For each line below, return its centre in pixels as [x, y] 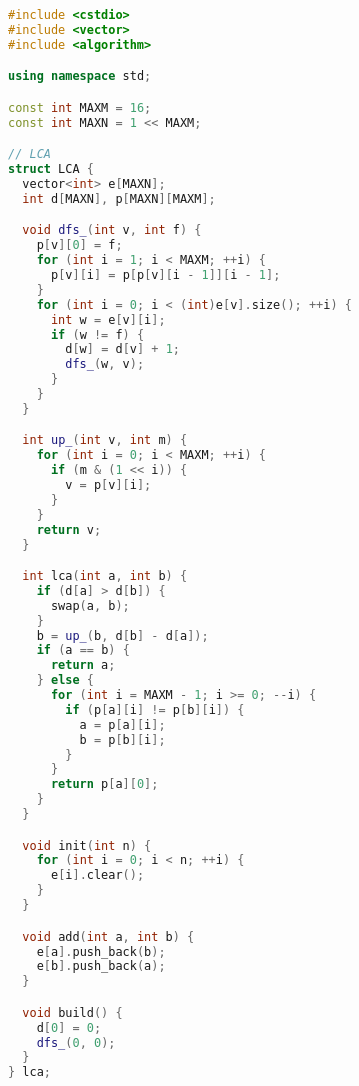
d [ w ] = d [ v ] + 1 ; [122, 349]
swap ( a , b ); [90, 605]
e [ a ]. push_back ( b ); [101, 951]
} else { [65, 680]
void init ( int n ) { [87, 845]
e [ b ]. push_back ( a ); [101, 966]
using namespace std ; [80, 76]
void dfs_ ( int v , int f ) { [112, 230]
